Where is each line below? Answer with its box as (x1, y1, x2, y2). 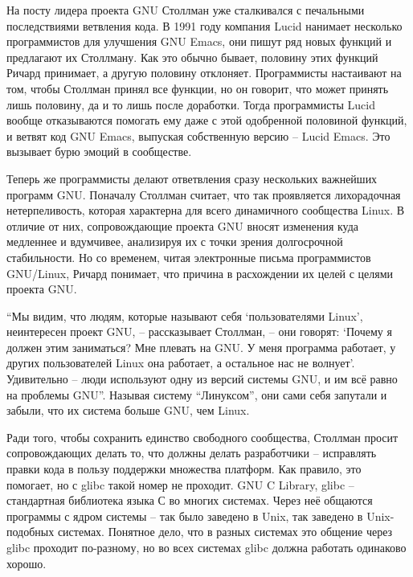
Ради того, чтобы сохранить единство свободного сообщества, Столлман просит (6, 428, 399, 445)
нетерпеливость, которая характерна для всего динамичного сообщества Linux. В (6, 202, 405, 219)
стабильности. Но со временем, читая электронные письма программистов (6, 248, 371, 265)
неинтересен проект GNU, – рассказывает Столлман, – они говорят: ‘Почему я (6, 323, 392, 340)
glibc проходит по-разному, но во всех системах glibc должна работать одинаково (6, 539, 407, 555)
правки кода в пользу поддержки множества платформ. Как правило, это (6, 460, 362, 477)
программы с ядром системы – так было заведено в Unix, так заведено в (6, 507, 363, 524)
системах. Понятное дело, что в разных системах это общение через (57, 523, 393, 540)
